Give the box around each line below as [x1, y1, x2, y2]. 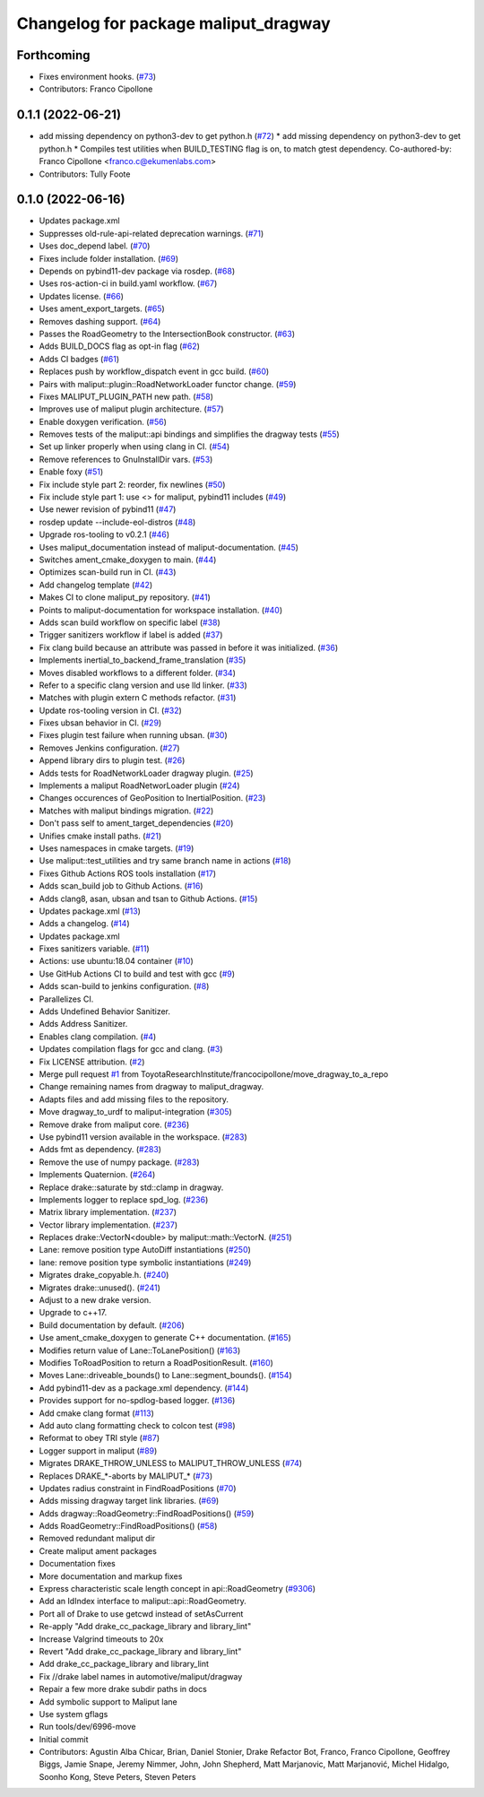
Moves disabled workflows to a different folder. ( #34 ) [39, 667, 237, 678]
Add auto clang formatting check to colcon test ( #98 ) [39, 1419, 236, 1430]
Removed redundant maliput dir [39, 1533, 156, 1544]
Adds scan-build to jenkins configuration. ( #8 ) [39, 981, 210, 992]
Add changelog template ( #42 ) [39, 579, 153, 590]
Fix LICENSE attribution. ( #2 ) [39, 1056, 145, 1067]
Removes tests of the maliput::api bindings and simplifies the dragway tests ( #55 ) [39, 429, 340, 439]
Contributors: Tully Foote [39, 169, 131, 179]
